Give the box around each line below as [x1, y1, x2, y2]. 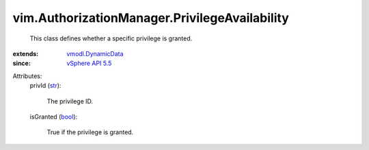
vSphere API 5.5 [66, 59, 112, 68]
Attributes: [12, 72, 42, 80]
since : [12, 59, 31, 68]
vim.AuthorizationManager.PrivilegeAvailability [12, 10, 290, 25]
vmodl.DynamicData [66, 49, 124, 58]
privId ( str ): [29, 82, 61, 90]
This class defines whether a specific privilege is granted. [29, 34, 193, 42]
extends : [12, 49, 39, 58]
